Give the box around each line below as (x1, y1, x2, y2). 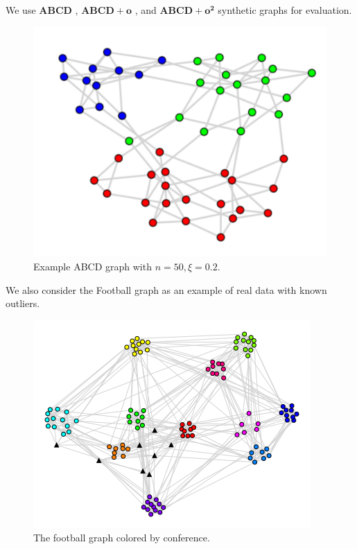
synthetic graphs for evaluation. (218, 3, 352, 17)
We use (6, 3, 36, 17)
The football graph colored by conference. (33, 530, 210, 545)
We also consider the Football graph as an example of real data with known (6, 282, 327, 297)
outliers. (6, 296, 40, 311)
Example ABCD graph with (33, 259, 152, 273)
